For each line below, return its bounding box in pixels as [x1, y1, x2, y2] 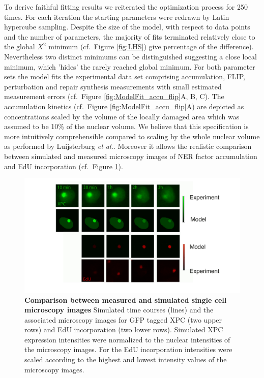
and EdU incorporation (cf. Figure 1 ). [4, 161, 123, 171]
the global [4, 41, 35, 52]
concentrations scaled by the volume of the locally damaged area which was [4, 111, 240, 121]
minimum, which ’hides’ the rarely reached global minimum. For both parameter [4, 61, 255, 72]
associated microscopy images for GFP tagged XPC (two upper [24, 314, 222, 325]
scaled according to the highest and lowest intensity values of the [24, 354, 227, 365]
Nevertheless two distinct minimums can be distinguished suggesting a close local [4, 51, 257, 61]
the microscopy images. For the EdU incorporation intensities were [24, 344, 232, 355]
